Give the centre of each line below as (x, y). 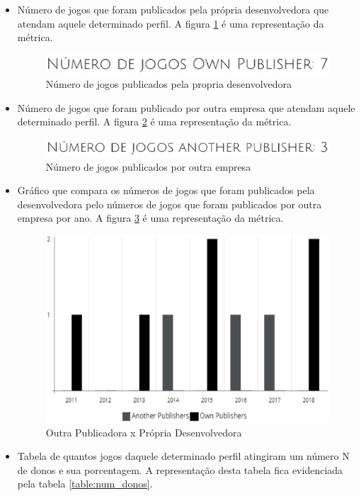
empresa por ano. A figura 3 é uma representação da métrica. (150, 218)
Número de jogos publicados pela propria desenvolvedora (169, 84)
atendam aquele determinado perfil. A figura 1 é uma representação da (171, 23)
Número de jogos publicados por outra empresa (148, 166)
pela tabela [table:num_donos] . (85, 484)
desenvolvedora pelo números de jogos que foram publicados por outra (170, 204)
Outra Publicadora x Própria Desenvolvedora (144, 432)
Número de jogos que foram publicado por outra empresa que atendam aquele (186, 107)
